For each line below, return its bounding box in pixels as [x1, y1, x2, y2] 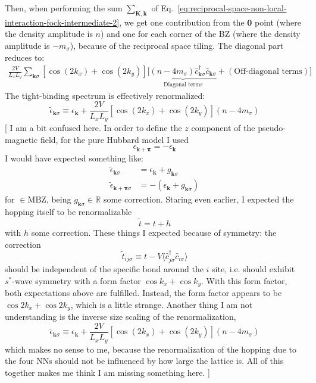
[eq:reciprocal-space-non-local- [177, 2, 287, 14]
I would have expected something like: [5, 151, 144, 164]
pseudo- [258, 121, 286, 133]
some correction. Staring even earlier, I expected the [103, 193, 294, 205]
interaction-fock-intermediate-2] [5, 15, 120, 28]
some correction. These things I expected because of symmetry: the [31, 226, 277, 238]
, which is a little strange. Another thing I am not [70, 298, 253, 310]
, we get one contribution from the [119, 15, 245, 28]
